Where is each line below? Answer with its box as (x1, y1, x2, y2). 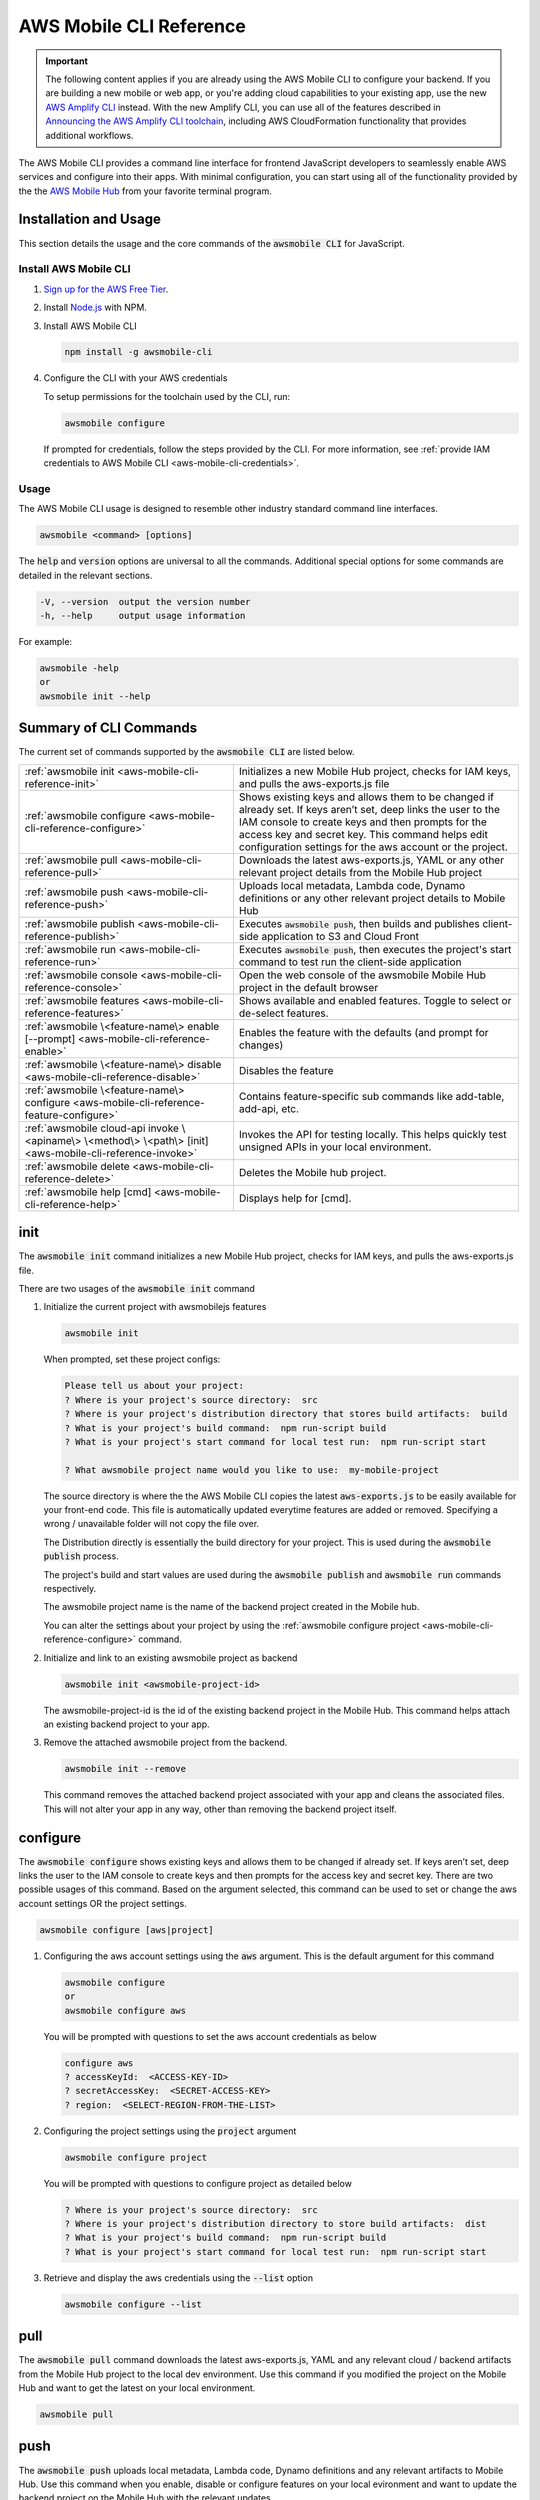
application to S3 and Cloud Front (261, 929, 420, 943)
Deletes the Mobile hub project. (238, 1165, 387, 1179)
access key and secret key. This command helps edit (238, 827, 489, 841)
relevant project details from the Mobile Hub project (238, 865, 483, 879)
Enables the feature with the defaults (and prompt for (238, 1025, 489, 1039)
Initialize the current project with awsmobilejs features (43, 1301, 267, 1313)
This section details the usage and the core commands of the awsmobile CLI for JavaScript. (18, 237, 405, 249)
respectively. (43, 1583, 97, 1595)
